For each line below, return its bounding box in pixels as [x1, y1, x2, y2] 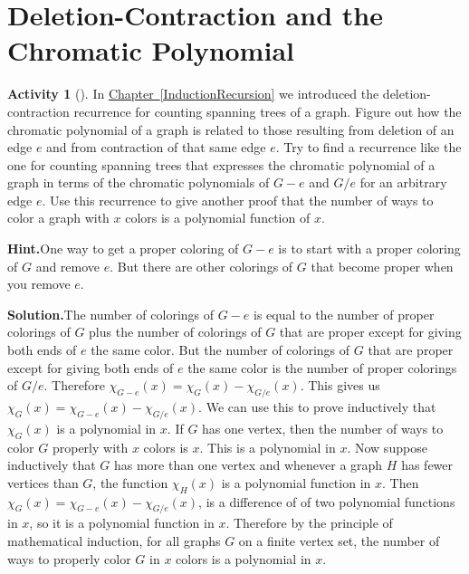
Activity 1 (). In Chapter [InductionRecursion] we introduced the [7, 84, 379, 103]
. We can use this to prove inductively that [198, 397, 436, 416]
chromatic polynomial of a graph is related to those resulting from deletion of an [7, 120, 455, 139]
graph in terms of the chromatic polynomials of [7, 173, 270, 192]
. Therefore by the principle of [225, 513, 393, 532]
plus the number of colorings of [89, 322, 262, 341]
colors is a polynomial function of [125, 208, 311, 227]
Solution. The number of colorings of [7, 304, 215, 323]
